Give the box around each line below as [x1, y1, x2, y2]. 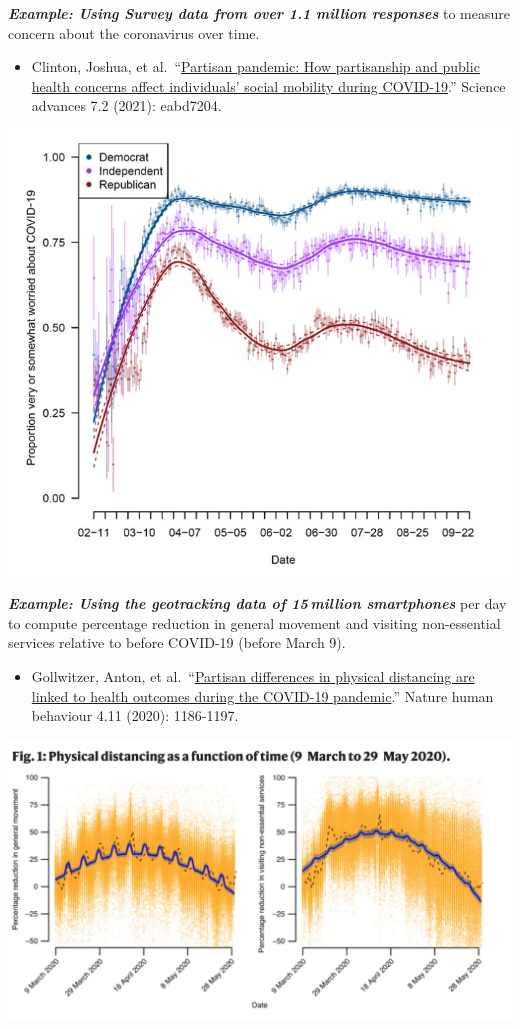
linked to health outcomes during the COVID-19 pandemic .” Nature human [31, 685, 494, 706]
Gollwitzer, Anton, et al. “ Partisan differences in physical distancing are [31, 666, 475, 687]
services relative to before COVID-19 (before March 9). [8, 632, 346, 653]
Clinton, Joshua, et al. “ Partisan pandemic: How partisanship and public [31, 56, 480, 77]
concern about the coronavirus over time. [8, 22, 260, 43]
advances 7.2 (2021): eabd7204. [31, 95, 222, 116]
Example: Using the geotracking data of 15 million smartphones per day [8, 593, 507, 614]
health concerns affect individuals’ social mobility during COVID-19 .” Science [31, 75, 506, 96]
